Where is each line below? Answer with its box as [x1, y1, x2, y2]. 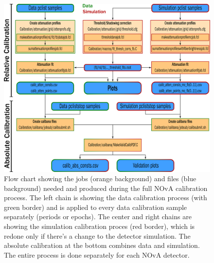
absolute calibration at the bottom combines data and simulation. [4, 240, 200, 250]
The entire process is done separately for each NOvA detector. [4, 249, 190, 260]
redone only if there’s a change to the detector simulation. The [4, 230, 191, 241]
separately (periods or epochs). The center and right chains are [4, 211, 192, 222]
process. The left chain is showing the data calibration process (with [4, 192, 207, 203]
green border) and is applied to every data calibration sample [4, 202, 187, 212]
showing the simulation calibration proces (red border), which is [4, 221, 195, 231]
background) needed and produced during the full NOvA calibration [4, 183, 208, 193]
